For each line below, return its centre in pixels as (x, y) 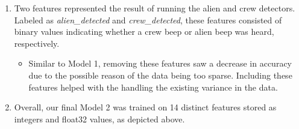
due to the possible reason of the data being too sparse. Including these (160, 75)
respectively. (37, 43)
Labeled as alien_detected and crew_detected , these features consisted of (148, 19)
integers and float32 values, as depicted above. (99, 118)
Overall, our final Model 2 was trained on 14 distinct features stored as (145, 107)
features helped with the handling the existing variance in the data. (153, 87)
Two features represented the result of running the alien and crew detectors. (155, 8)
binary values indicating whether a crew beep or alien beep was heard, (144, 31)
